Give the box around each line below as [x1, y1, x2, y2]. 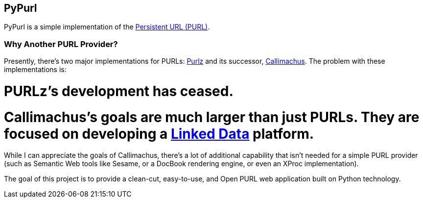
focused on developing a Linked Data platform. [4, 125, 314, 142]
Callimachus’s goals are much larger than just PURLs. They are [4, 108, 420, 126]
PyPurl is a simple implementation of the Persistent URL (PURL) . [4, 23, 210, 31]
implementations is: [4, 65, 67, 74]
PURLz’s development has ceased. [4, 82, 234, 100]
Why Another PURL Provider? [4, 39, 118, 49]
